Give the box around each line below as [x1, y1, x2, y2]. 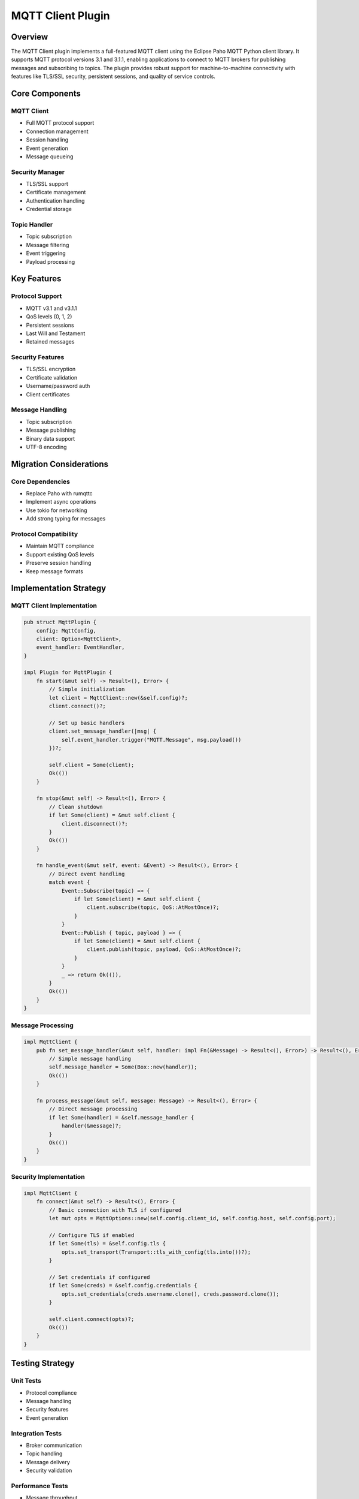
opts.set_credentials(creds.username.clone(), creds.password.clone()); [61, 1290, 279, 1298]
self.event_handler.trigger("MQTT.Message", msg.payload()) [61, 736, 242, 743]
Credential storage [26, 206, 72, 213]
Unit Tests [11, 1377, 42, 1385]
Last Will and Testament [26, 330, 86, 337]
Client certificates [26, 390, 70, 398]
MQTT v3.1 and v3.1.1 [26, 305, 77, 312]
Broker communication [26, 1441, 82, 1449]
